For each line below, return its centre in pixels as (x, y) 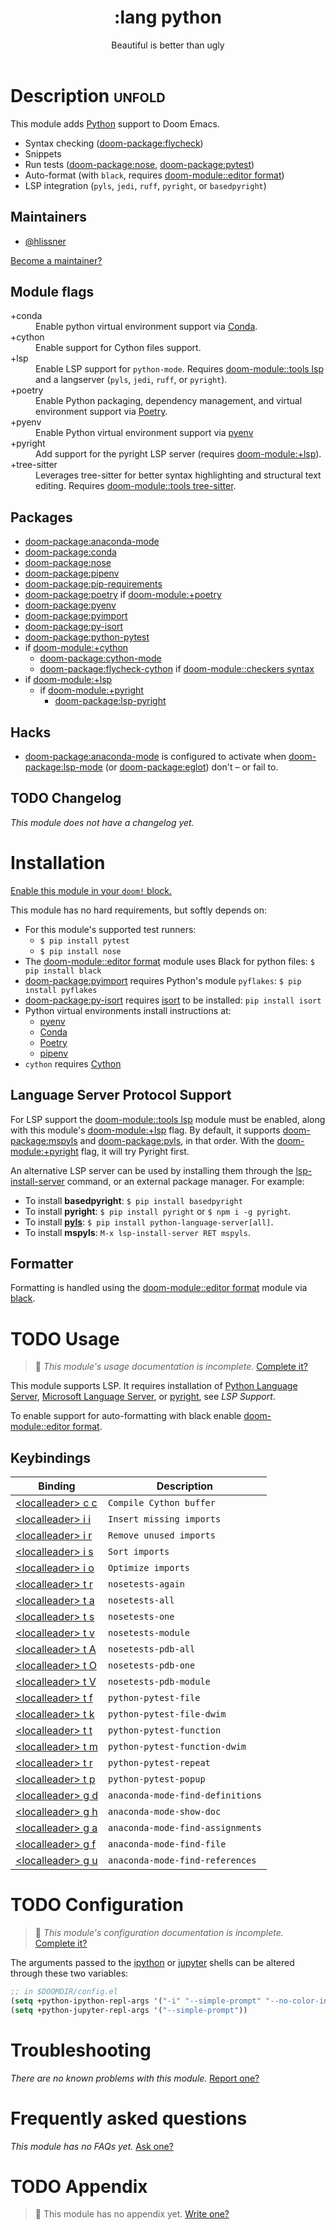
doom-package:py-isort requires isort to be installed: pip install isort (173, 1000)
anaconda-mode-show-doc (165, 1812)
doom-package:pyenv (70, 605)
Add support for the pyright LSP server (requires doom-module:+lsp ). (178, 454)
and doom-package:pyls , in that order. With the (177, 1140)
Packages (41, 517)
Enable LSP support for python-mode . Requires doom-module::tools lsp (179, 369)
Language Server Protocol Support (121, 1095)
